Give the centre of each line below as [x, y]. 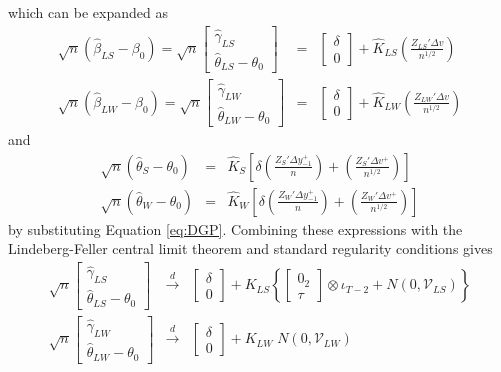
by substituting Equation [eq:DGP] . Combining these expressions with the [235, 228]
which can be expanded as [88, 12]
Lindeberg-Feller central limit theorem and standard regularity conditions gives [250, 248]
